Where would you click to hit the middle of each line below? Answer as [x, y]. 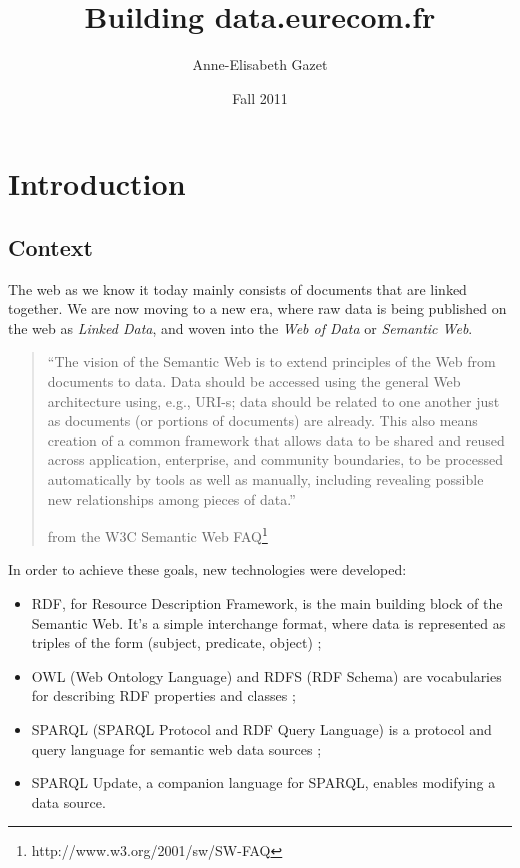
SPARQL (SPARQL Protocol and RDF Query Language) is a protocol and [261, 729]
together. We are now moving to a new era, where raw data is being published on [257, 308]
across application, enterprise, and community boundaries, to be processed [275, 459]
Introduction [97, 183]
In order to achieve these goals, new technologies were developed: [207, 569]
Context [50, 246]
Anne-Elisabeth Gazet [260, 64]
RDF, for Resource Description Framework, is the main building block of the [267, 603]
